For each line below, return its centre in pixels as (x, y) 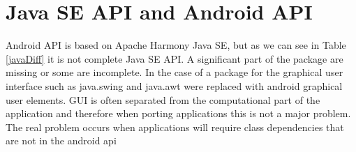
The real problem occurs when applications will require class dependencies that (175, 127)
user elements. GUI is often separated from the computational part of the (163, 99)
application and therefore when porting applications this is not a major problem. (178, 113)
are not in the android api (61, 140)
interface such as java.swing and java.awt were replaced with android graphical (174, 85)
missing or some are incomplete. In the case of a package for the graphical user (175, 72)
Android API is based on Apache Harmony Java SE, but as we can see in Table (176, 45)
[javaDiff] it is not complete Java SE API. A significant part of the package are (175, 58)
